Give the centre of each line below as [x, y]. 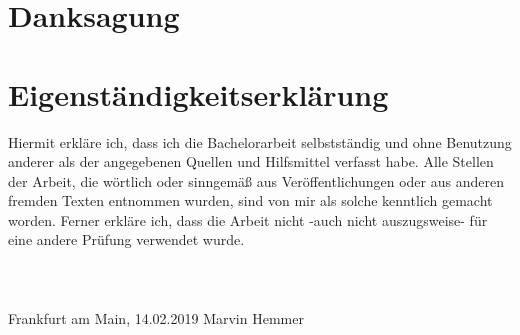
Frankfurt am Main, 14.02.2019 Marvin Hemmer [156, 317]
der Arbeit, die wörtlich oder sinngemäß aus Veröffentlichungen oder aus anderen [256, 180]
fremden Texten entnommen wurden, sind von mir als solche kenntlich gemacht [250, 200]
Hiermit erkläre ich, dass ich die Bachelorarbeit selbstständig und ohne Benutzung [260, 141]
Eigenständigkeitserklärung [198, 93]
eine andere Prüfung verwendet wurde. [126, 239]
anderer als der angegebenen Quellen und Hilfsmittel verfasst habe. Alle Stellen [251, 161]
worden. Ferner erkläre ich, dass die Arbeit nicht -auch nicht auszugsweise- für [248, 219]
